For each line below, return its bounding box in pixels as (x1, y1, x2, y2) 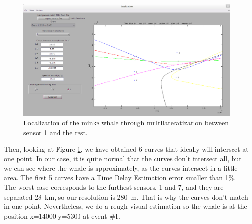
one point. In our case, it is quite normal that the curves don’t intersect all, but (4, 153, 242, 163)
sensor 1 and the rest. (23, 127, 88, 137)
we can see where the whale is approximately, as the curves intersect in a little (4, 163, 238, 173)
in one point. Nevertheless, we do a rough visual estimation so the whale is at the (4, 201, 247, 211)
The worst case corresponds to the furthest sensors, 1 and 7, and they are (4, 182, 224, 192)
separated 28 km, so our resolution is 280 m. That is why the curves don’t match (4, 191, 248, 202)
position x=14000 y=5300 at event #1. (4, 210, 120, 221)
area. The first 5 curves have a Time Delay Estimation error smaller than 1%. (4, 172, 236, 183)
